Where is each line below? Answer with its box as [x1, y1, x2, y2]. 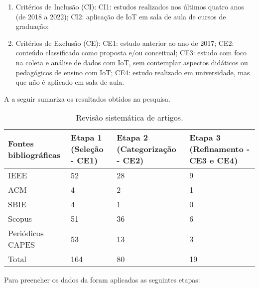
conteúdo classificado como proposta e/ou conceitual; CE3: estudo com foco [15, 47, 247, 58]
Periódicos [8, 227, 44, 239]
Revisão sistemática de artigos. [76, 112, 183, 124]
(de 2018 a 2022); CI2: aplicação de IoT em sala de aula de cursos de [15, 11, 226, 21]
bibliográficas [8, 148, 61, 160]
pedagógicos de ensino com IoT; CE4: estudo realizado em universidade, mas [15, 67, 250, 77]
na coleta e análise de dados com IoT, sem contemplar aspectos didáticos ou [15, 57, 248, 67]
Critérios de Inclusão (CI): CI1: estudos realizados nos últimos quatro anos [15, 1, 244, 11]
